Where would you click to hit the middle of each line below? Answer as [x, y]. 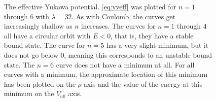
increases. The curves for [118, 26]
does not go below [31, 54]
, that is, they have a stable [152, 35]
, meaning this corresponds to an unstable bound [138, 54]
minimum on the [29, 93]
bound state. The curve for [45, 45]
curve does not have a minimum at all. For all [125, 64]
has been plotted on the [40, 84]
